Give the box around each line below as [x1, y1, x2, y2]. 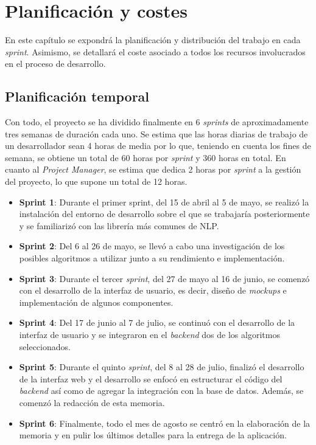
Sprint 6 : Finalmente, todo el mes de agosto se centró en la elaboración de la [19, 416, 311, 429]
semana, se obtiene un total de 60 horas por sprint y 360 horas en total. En [5, 151, 286, 164]
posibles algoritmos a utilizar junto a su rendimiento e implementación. [19, 252, 285, 264]
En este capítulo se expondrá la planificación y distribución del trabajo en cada [5, 33, 301, 46]
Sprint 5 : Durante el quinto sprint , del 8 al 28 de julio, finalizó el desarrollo [19, 360, 304, 373]
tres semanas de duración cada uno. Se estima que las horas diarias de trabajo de [5, 127, 308, 140]
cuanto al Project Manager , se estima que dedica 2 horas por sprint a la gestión [5, 163, 301, 176]
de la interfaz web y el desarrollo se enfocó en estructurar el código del [19, 372, 283, 385]
